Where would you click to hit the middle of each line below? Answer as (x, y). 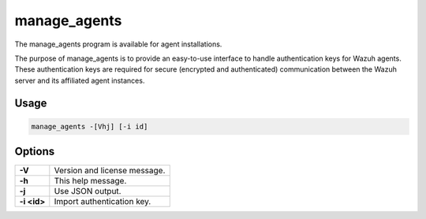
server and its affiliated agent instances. (80, 80)
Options (35, 152)
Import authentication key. (103, 202)
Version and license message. (110, 171)
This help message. (90, 181)
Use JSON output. (88, 191)
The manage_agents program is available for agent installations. (118, 44)
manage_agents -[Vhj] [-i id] (90, 126)
